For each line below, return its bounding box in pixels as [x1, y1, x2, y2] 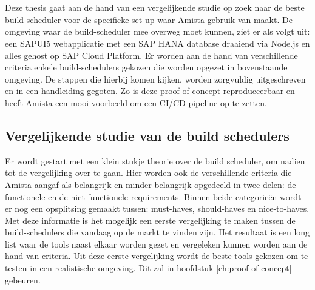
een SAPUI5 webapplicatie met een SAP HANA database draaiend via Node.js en [5, 36, 310, 49]
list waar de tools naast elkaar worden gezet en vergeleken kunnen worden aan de [5, 237, 308, 250]
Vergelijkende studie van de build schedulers [5, 126, 290, 144]
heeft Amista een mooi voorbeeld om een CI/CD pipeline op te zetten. [5, 96, 267, 109]
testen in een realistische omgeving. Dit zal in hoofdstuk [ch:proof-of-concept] [5, 261, 292, 274]
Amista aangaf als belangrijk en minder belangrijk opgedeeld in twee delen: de [5, 178, 296, 191]
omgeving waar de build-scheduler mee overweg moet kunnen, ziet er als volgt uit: [5, 25, 310, 38]
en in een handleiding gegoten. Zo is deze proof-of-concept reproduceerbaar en [5, 84, 295, 97]
